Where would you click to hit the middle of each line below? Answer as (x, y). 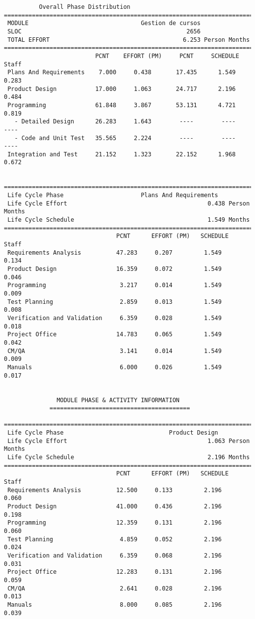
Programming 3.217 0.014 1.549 (115, 285)
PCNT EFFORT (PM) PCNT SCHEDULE (167, 56)
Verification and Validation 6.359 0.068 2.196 (115, 555)
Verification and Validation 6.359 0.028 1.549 (115, 318)
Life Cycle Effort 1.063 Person (129, 441)
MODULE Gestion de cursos (104, 23)
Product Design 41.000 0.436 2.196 (115, 507)
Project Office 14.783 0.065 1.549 (115, 335)
